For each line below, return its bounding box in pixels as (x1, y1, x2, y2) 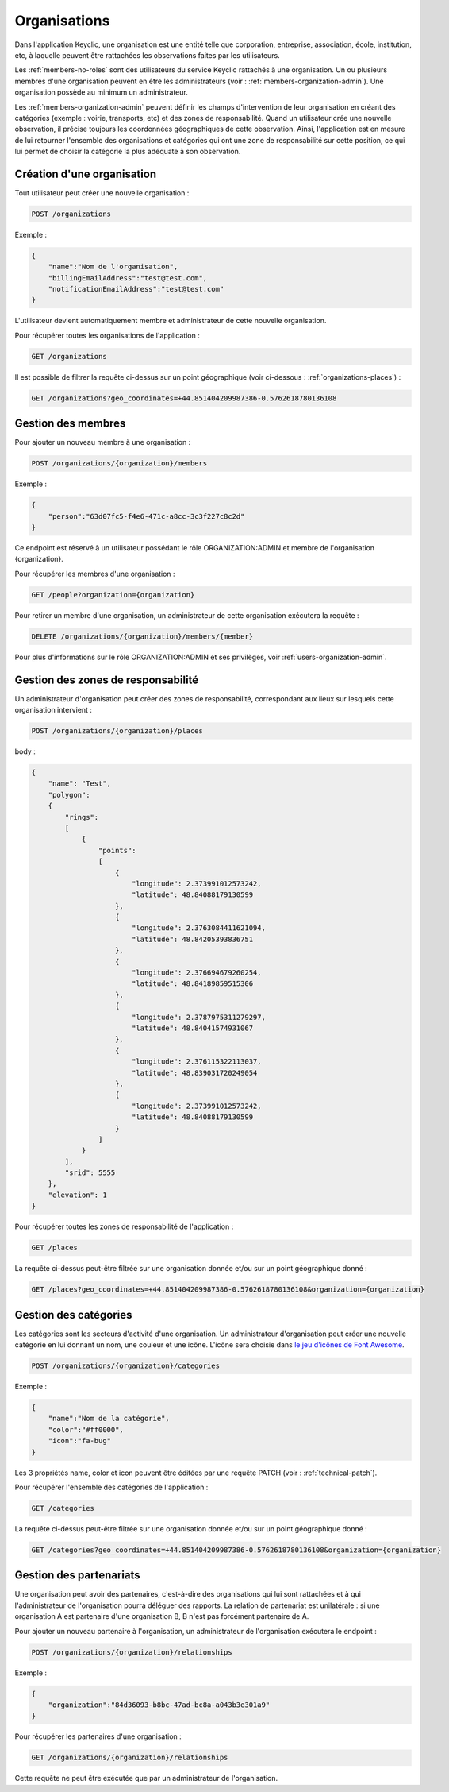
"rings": (64, 813, 99, 821)
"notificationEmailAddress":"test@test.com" (48, 284, 224, 294)
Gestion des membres (14, 417, 126, 431)
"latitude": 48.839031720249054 (131, 1068, 258, 1077)
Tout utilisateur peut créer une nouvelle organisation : (14, 187, 190, 198)
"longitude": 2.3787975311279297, (131, 1013, 266, 1022)
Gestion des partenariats (14, 1569, 140, 1582)
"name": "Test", (48, 779, 111, 788)
